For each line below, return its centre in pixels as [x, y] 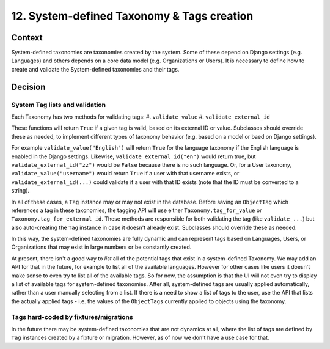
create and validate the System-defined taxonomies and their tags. [95, 69]
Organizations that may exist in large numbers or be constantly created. [101, 247]
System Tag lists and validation [59, 105]
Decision [28, 86]
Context [27, 38]
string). [20, 191]
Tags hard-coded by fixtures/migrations [72, 317]
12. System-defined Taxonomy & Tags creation [132, 16]
